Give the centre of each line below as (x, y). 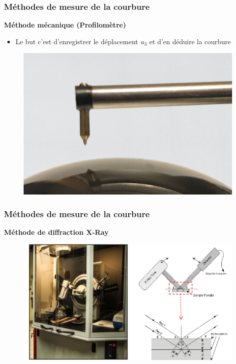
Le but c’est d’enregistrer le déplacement (77, 41)
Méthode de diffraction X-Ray (56, 232)
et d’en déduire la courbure (190, 41)
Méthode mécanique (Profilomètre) (65, 25)
